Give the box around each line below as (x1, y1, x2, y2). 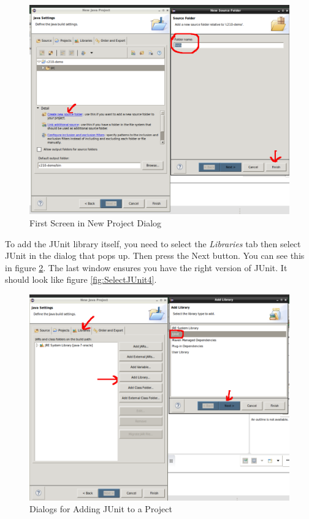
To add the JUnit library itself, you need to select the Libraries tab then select (5, 237, 301, 250)
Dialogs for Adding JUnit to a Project (29, 502, 172, 515)
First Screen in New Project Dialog (29, 217, 162, 229)
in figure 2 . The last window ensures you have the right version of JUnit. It (5, 261, 288, 274)
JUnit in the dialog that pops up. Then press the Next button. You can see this (5, 249, 305, 262)
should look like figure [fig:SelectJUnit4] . (5, 273, 157, 286)
